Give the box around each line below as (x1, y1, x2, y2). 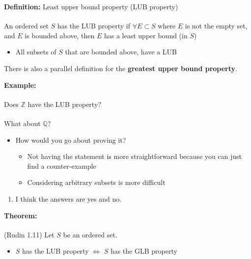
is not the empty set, (185, 21, 248, 31)
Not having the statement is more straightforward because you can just (27, 151, 242, 161)
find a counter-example (27, 160, 96, 171)
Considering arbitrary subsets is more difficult (27, 177, 166, 187)
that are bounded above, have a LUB (65, 47, 177, 57)
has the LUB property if (57, 21, 131, 31)
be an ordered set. (63, 229, 117, 239)
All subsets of (15, 47, 56, 57)
